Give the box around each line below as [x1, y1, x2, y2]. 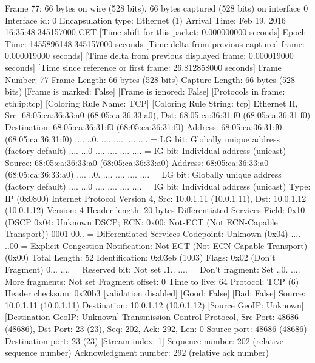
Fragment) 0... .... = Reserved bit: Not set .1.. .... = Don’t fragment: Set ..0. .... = [5, 263, 310, 276]
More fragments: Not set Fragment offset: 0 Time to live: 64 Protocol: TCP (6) [5, 275, 299, 287]
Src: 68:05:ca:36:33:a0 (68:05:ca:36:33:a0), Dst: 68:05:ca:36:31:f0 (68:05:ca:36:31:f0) [5, 108, 311, 121]
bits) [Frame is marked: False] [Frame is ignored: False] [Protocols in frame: [5, 85, 285, 98]
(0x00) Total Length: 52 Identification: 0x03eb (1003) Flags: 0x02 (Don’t [5, 251, 276, 264]
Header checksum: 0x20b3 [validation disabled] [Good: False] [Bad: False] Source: [5, 287, 306, 299]
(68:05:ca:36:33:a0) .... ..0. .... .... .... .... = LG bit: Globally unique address [5, 168, 282, 181]
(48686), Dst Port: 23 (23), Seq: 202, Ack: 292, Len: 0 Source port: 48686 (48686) [5, 322, 307, 335]
